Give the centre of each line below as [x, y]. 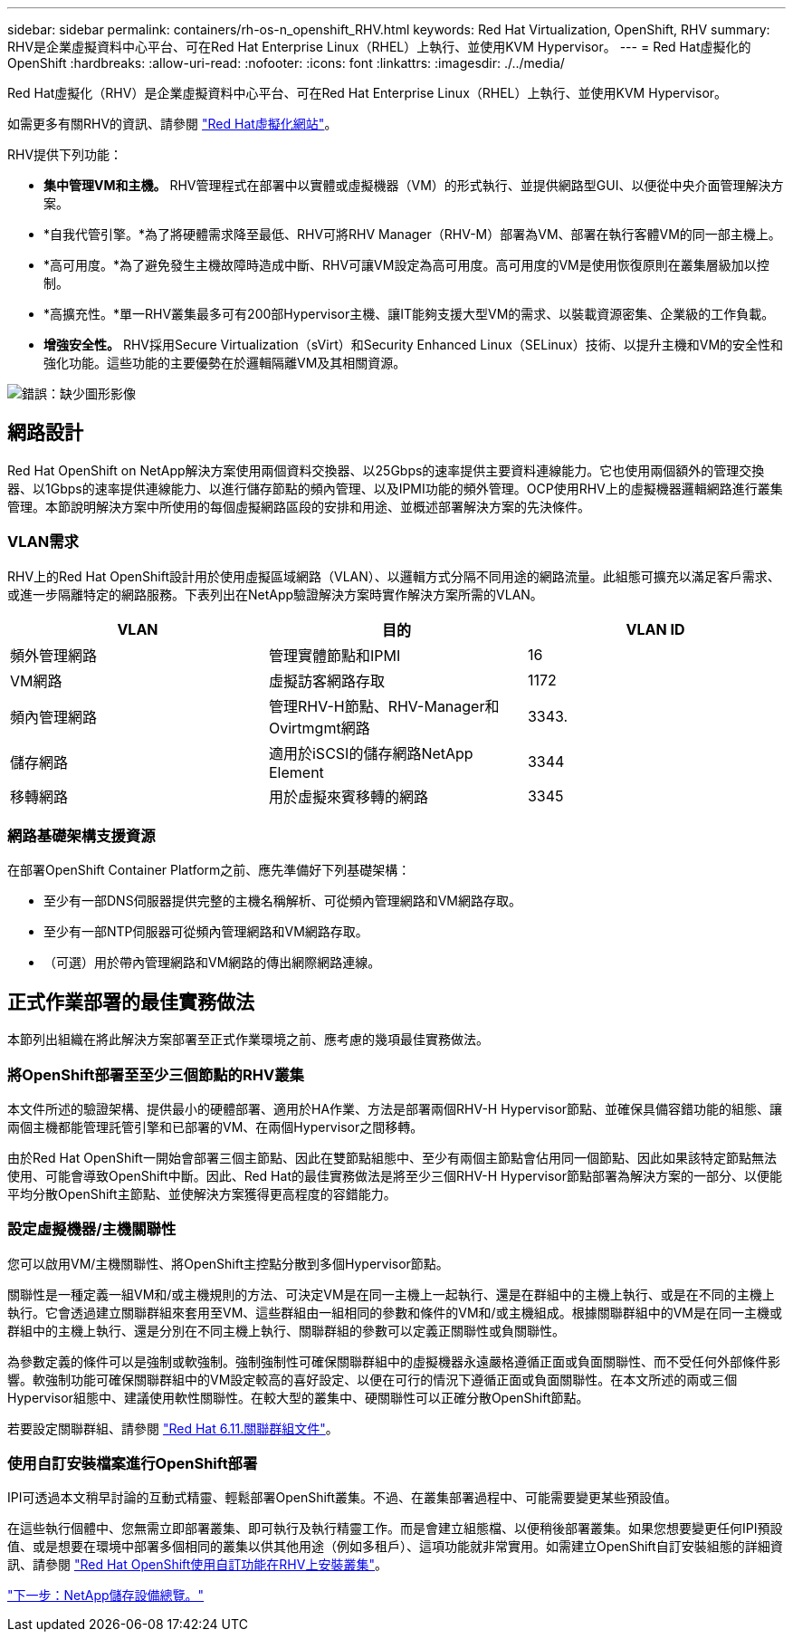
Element [296, 772]
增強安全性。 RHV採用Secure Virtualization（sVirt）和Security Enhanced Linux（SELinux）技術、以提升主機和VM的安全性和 [414, 345]
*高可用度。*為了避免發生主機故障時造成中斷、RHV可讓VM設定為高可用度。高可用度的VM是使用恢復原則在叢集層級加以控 [406, 265]
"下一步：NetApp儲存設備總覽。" [106, 1596]
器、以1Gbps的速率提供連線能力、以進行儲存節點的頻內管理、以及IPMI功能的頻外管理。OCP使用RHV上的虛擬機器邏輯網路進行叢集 [395, 488]
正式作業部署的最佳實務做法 [131, 1002]
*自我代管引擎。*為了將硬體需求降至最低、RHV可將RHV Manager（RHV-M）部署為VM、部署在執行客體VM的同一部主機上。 [412, 234]
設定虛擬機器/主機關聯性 [92, 1229]
